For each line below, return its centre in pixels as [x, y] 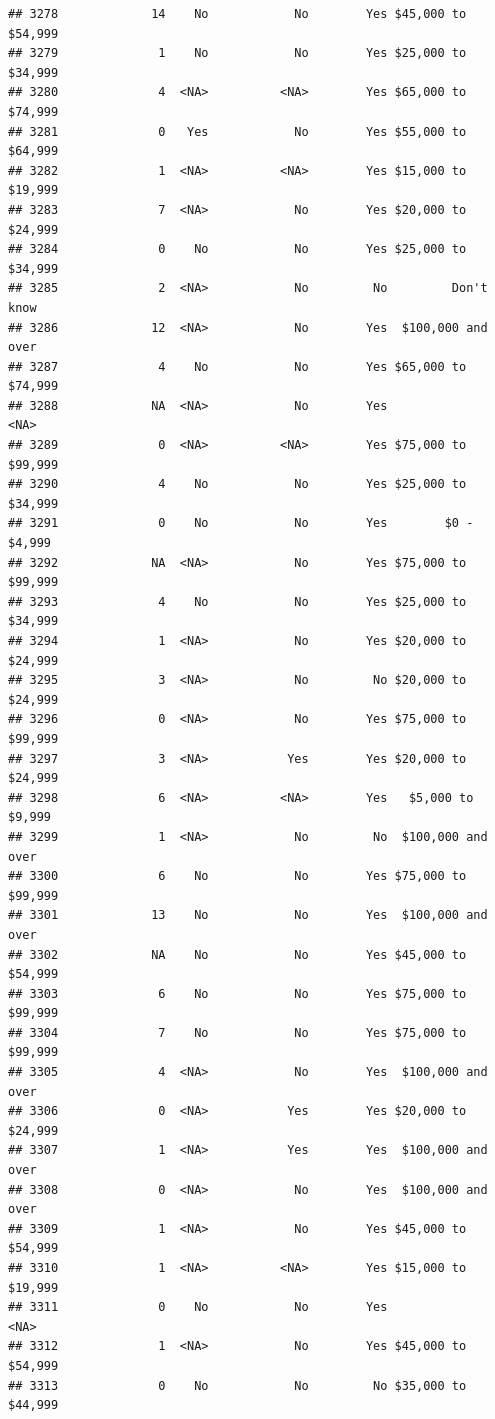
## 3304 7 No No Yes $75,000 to [237, 1032]
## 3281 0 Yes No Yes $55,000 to [237, 131]
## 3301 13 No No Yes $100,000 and [248, 915]
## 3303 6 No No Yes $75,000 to [237, 993]
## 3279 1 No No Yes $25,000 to [237, 53]
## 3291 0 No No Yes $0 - [241, 523]
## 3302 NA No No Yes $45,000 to [237, 954]
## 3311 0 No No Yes [198, 1307]
